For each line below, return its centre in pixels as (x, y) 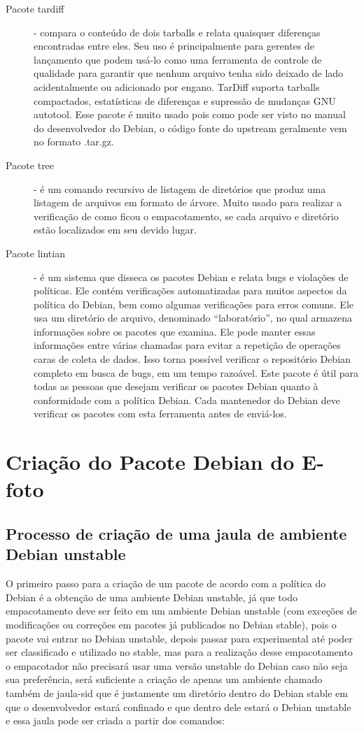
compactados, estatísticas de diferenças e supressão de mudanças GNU (185, 100)
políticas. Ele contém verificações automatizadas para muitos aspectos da (190, 290)
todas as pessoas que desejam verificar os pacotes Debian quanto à (176, 386)
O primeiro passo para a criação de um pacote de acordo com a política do (166, 583)
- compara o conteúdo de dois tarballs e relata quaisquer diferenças (177, 32)
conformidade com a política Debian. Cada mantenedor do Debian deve (187, 400)
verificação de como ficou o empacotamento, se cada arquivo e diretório (186, 216)
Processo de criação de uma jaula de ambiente (176, 533)
